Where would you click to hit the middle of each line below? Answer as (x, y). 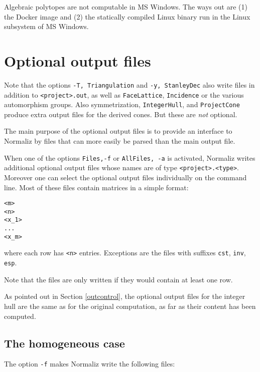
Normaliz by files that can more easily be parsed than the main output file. (120, 141)
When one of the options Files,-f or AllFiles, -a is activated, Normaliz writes (130, 157)
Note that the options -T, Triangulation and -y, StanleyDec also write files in (129, 84)
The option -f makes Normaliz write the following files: (90, 364)
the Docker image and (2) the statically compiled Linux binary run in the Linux (127, 16)
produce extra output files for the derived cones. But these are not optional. (121, 114)
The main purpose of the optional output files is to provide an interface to (118, 131)
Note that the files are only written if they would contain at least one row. (118, 279)
